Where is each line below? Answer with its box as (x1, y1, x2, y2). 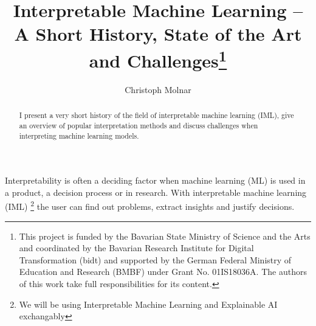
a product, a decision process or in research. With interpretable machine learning (5, 186, 307, 198)
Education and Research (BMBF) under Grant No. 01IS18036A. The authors (19, 265, 307, 278)
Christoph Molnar (125, 83, 191, 95)
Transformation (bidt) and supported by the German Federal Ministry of (19, 253, 292, 266)
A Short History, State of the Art (14, 21, 302, 46)
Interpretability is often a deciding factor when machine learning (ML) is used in (5, 174, 306, 187)
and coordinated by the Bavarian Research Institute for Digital (19, 241, 254, 254)
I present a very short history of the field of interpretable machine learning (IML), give (19, 110, 294, 120)
